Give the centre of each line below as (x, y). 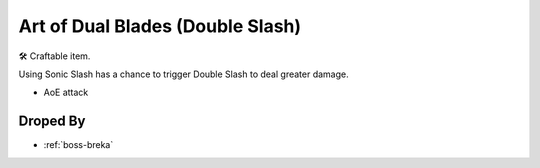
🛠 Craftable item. (54, 56)
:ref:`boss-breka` (78, 145)
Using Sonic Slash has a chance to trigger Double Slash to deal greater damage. (183, 74)
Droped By (52, 121)
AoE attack (66, 92)
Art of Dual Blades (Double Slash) (160, 26)
